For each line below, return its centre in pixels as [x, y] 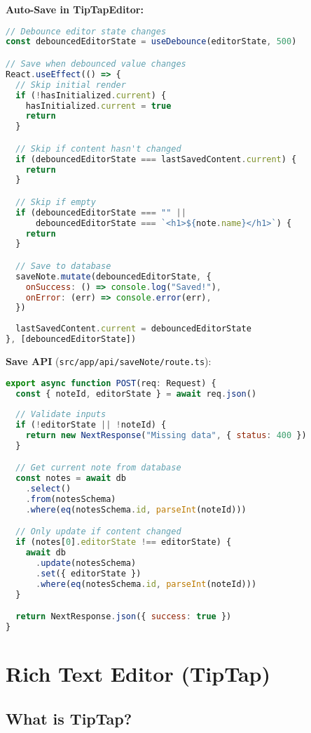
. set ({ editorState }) [88, 573]
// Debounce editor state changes [86, 31]
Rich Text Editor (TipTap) [138, 674]
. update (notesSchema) [86, 563]
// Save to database [63, 266]
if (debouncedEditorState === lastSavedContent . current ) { [156, 159]
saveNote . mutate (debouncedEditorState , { [113, 276]
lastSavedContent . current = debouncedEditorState [133, 329]
